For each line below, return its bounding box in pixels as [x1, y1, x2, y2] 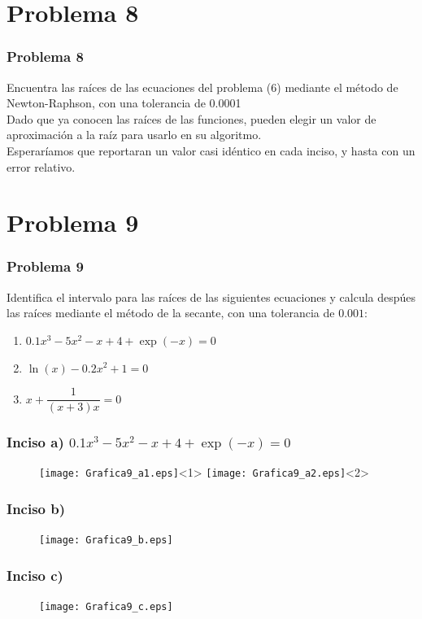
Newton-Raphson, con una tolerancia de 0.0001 [7, 94, 241, 111]
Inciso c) [7, 565, 63, 585]
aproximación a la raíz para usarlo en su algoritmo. [7, 126, 262, 143]
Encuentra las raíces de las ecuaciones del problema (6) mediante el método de [7, 78, 398, 95]
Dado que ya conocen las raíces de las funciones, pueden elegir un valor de [7, 110, 376, 127]
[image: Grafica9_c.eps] [39, 601, 173, 613]
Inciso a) [7, 432, 64, 452]
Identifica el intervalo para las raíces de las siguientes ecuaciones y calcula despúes [7, 288, 416, 305]
